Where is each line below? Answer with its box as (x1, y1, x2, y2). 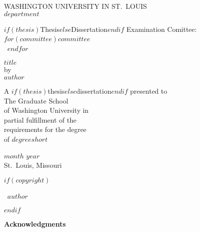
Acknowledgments (4, 219, 66, 229)
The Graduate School (4, 95, 68, 105)
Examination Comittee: (126, 24, 197, 34)
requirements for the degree (4, 124, 86, 134)
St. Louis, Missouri (4, 160, 62, 170)
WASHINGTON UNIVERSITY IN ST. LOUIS (4, 1, 147, 11)
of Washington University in (4, 105, 89, 115)
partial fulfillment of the (4, 114, 77, 125)
